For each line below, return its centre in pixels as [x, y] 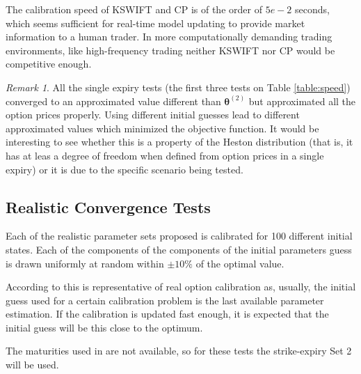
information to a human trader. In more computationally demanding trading [169, 37]
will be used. [32, 365]
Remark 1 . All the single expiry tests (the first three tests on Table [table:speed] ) [178, 87]
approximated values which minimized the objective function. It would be [162, 128]
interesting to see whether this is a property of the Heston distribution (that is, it [179, 142]
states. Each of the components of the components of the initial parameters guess [179, 249]
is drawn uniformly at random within [85, 263]
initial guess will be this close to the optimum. [104, 327]
